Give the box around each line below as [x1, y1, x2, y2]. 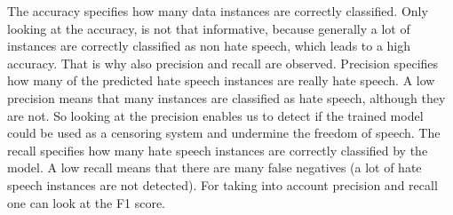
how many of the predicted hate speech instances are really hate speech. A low [7, 71, 435, 90]
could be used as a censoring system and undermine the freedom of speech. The [7, 123, 441, 142]
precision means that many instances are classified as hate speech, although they [7, 88, 446, 107]
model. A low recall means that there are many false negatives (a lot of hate [7, 158, 422, 177]
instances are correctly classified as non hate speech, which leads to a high [7, 36, 411, 55]
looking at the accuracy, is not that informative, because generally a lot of [7, 19, 410, 37]
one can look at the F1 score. [7, 193, 166, 211]
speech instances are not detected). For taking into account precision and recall [7, 175, 438, 194]
